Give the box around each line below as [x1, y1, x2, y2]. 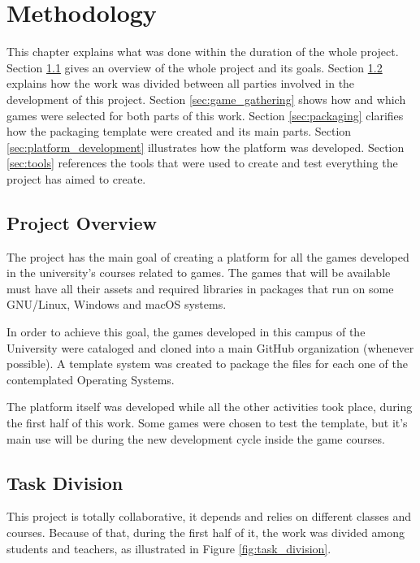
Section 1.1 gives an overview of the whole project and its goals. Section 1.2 [6, 58, 383, 76]
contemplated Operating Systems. [6, 370, 175, 388]
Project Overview [6, 210, 158, 235]
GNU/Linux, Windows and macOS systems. [6, 296, 227, 313]
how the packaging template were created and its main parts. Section [6, 123, 352, 140]
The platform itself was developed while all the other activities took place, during [6, 398, 413, 415]
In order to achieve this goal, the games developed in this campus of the [6, 323, 366, 340]
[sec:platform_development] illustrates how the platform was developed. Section [6, 138, 405, 155]
